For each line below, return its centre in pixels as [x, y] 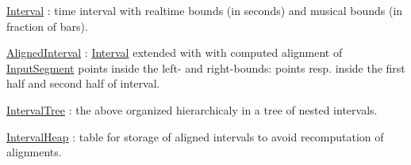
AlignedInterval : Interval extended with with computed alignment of [175, 52]
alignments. [34, 152]
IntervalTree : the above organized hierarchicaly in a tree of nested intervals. [192, 109]
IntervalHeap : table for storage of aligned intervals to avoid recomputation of [195, 136]
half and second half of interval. [83, 83]
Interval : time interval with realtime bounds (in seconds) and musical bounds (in [205, 10]
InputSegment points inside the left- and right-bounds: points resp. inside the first [206, 67]
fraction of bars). [47, 26]
